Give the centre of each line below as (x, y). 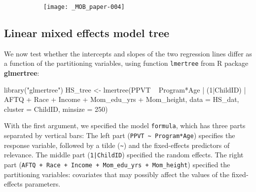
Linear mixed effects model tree (87, 33)
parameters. (43, 184)
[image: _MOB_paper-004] (84, 7)
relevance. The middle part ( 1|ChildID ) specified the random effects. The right (124, 155)
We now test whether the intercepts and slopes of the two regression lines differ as (128, 53)
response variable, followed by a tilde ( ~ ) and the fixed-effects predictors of (117, 145)
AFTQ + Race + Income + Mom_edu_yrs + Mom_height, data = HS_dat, (122, 99)
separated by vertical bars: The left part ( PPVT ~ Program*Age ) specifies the (120, 135)
